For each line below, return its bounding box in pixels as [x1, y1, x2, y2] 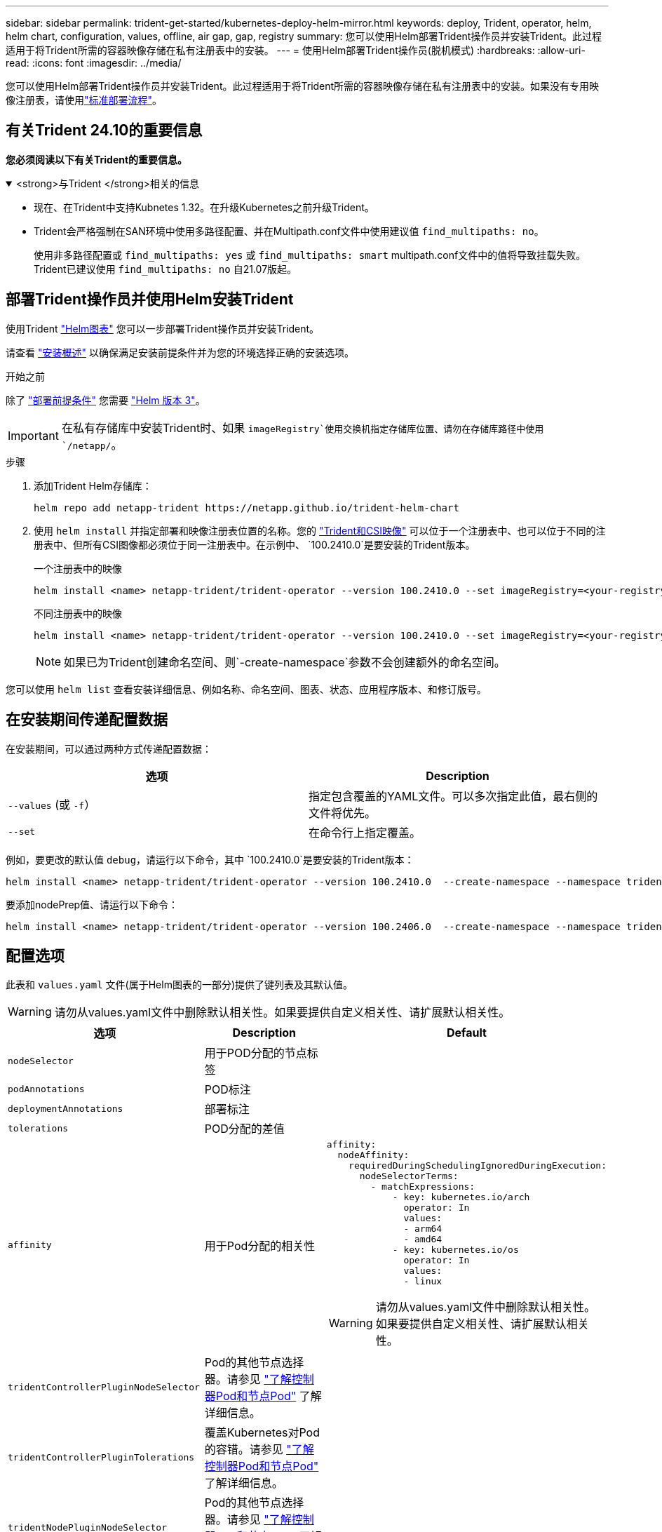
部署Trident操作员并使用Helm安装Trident [6, 290, 294, 309]
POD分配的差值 [204, 1122, 285, 1136]
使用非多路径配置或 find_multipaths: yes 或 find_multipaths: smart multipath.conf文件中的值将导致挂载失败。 [34, 248, 586, 261]
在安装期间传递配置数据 [6, 711, 168, 729]
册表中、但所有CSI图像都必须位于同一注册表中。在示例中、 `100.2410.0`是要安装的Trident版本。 [34, 538, 475, 551]
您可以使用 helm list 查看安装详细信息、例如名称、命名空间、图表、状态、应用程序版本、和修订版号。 [6, 683, 487, 695]
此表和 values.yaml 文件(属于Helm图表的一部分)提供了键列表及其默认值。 [6, 979, 353, 991]
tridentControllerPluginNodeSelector [8, 1381, 200, 1392]
